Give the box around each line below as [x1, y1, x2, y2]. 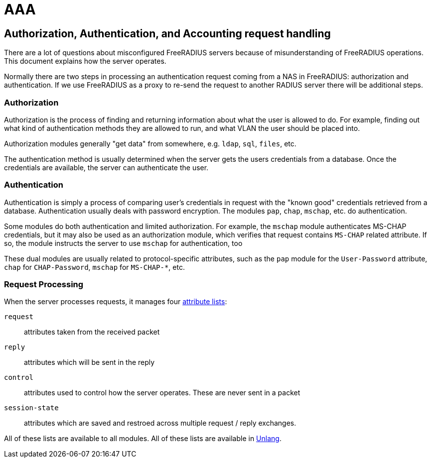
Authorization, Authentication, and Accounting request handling [4, 27, 331, 40]
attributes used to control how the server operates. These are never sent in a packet [24, 388, 300, 397]
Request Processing [4, 279, 84, 290]
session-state [4, 404, 59, 412]
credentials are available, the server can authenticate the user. [4, 163, 209, 172]
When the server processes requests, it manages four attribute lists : [4, 297, 227, 306]
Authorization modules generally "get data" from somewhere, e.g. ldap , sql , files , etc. [4, 139, 296, 148]
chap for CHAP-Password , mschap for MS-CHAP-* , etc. [4, 262, 185, 271]
